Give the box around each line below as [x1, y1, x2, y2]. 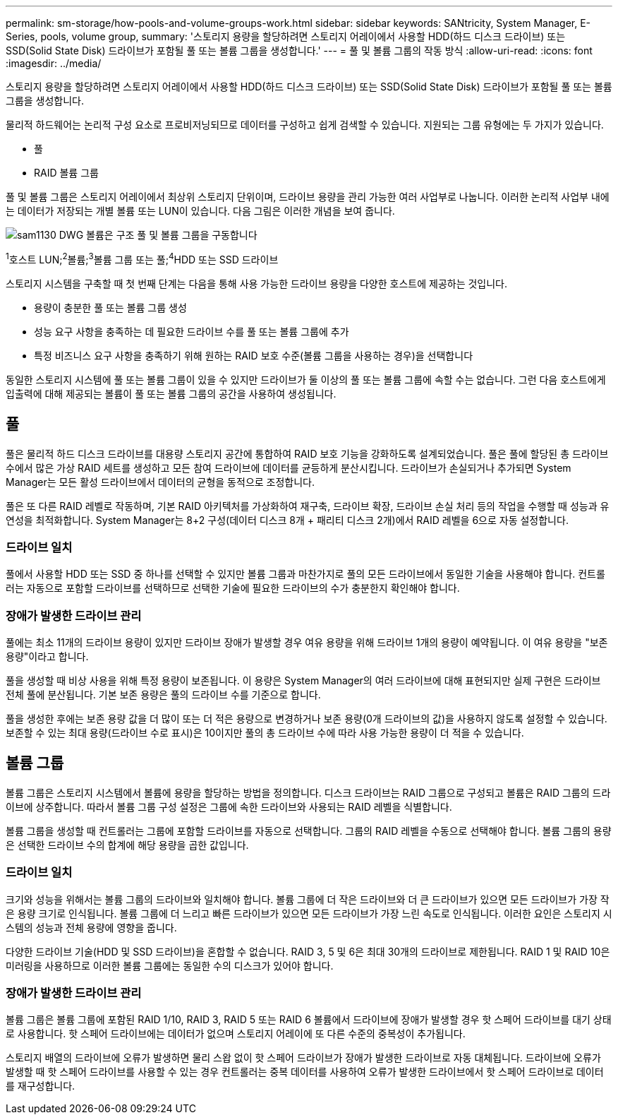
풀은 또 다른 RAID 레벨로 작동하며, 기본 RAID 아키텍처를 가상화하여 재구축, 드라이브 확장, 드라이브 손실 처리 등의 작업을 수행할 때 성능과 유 [6, 499, 610, 512]
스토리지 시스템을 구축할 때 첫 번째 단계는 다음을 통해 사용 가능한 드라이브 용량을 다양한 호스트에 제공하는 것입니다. [6, 277, 508, 290]
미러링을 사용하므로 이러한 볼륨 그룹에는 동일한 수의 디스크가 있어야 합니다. [6, 959, 334, 972]
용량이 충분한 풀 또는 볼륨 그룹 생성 [34, 301, 187, 314]
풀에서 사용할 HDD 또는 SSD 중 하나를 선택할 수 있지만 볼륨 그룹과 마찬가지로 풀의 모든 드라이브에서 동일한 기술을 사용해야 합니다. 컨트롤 [6, 568, 605, 580]
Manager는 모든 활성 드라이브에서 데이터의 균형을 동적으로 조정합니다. [6, 475, 315, 488]
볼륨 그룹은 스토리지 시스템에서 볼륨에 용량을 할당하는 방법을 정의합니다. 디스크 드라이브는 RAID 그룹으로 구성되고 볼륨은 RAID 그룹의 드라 [6, 786, 611, 799]
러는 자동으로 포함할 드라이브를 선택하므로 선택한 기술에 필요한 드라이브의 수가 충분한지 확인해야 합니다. [6, 582, 460, 595]
